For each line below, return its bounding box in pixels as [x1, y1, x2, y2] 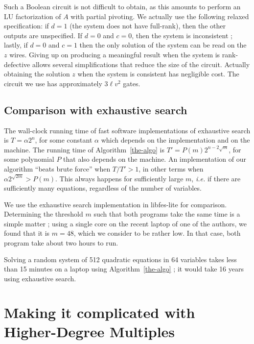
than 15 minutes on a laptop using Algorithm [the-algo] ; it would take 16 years [4, 264, 244, 274]
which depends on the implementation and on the [101, 135, 250, 145]
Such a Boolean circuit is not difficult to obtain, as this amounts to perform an [4, 1, 241, 11]
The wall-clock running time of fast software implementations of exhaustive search [4, 125, 251, 135]
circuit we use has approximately [4, 78, 102, 88]
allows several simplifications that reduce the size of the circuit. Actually [32, 59, 250, 69]
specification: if [4, 21, 49, 31]
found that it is [4, 228, 50, 238]
